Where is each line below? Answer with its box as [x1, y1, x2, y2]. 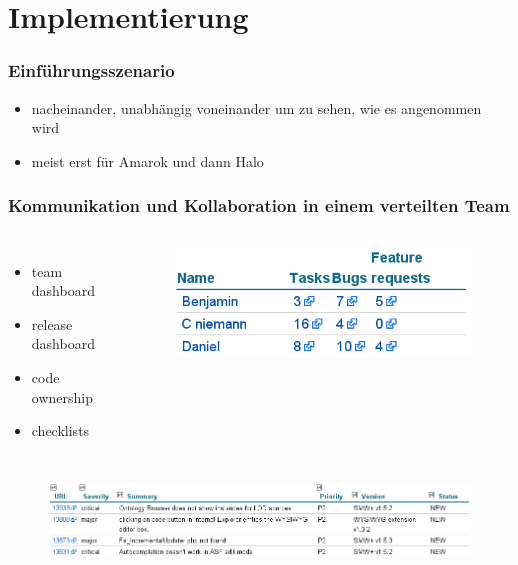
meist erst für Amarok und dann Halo [31, 150, 264, 171]
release [31, 313, 73, 334]
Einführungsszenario [8, 58, 175, 83]
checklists [31, 420, 90, 441]
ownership [31, 386, 93, 407]
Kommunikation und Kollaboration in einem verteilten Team [8, 193, 510, 218]
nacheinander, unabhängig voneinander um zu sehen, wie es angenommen [31, 97, 482, 118]
